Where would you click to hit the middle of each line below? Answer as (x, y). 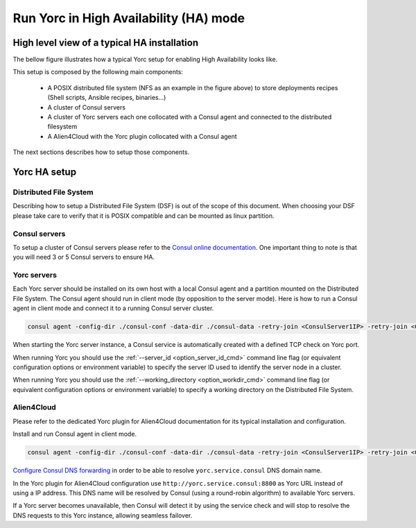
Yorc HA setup (44, 172)
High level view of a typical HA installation (106, 43)
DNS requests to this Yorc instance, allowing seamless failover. (103, 515)
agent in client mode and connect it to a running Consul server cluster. (113, 308)
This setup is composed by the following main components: (98, 72)
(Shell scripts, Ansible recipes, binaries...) (107, 98)
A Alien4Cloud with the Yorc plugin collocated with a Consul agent (142, 136)
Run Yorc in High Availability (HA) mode (129, 18)
